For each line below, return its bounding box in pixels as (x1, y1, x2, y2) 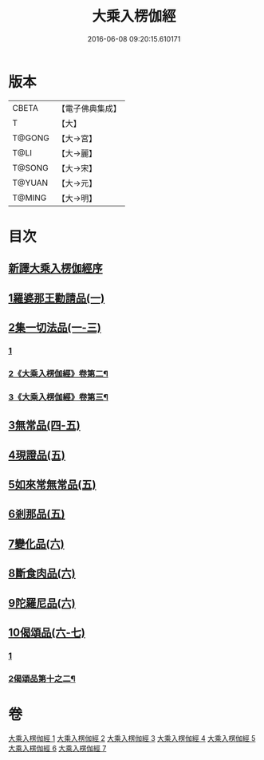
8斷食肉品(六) (8, 567, 76, 581)
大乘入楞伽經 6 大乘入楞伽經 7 (8, 743, 107, 753)
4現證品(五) (8, 448, 66, 462)
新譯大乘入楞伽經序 (8, 262, 103, 275)
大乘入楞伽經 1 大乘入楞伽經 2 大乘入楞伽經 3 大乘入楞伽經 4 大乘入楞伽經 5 (8, 733, 256, 742)
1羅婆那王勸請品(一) (8, 291, 105, 305)
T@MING (12, 192, 47, 203)
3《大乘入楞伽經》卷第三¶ (8, 392, 109, 403)
